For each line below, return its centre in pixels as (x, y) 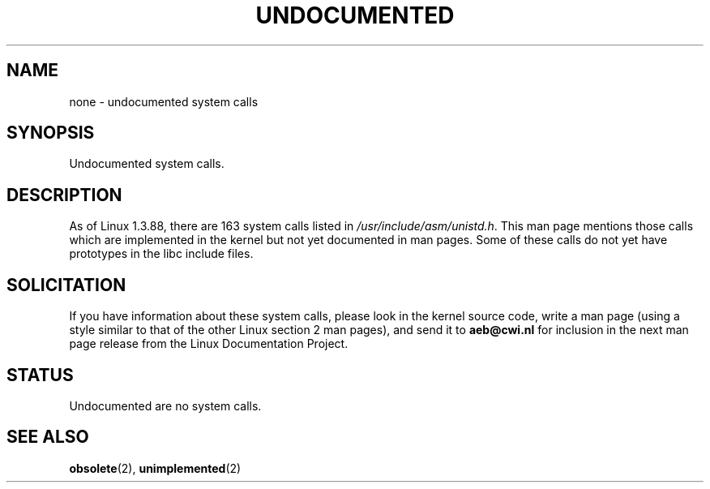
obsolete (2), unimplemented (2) (155, 468)
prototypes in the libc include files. (161, 254)
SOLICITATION (66, 285)
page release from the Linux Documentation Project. (209, 344)
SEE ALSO (48, 437)
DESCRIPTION (64, 195)
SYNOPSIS (51, 133)
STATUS (40, 375)
